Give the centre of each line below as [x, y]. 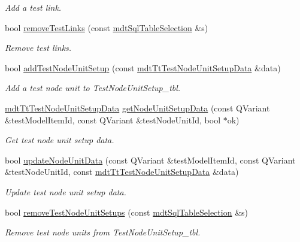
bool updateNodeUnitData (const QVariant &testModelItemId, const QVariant [150, 160]
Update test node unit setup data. [66, 191]
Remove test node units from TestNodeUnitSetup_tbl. [103, 232]
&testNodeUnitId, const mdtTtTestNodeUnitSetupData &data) [122, 172]
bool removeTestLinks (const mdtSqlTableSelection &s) [107, 27]
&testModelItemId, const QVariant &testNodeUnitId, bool [113, 120]
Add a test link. [33, 7]
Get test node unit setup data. [60, 140]
